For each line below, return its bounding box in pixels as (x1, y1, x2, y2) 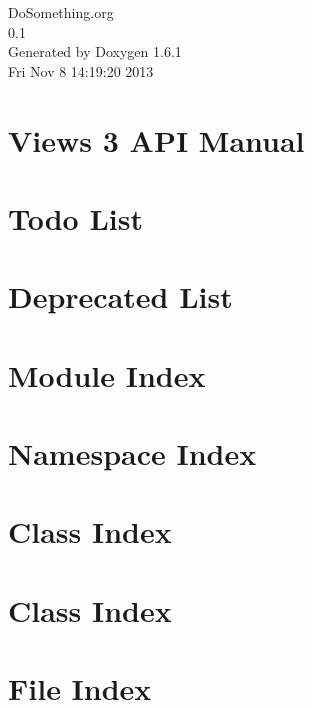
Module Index (8, 354, 206, 395)
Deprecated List (8, 276, 233, 317)
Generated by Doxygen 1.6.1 (8, 41, 182, 62)
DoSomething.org (8, 2, 114, 22)
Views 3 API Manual (8, 119, 305, 160)
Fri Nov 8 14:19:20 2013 (8, 60, 154, 81)
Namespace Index (8, 433, 257, 474)
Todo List (8, 197, 143, 238)
